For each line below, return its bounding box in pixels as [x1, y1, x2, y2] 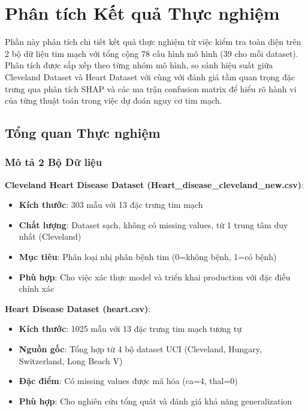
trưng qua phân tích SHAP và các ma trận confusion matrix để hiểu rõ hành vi [5, 82, 297, 95]
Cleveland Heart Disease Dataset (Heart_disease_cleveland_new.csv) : [5, 178, 304, 191]
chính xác [19, 282, 55, 295]
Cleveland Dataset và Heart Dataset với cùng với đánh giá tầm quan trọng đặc [5, 70, 295, 83]
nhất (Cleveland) [19, 230, 81, 243]
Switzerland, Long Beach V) [19, 354, 123, 367]
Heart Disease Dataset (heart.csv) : [5, 302, 151, 315]
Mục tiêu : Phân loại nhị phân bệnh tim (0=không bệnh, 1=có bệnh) [19, 250, 277, 263]
